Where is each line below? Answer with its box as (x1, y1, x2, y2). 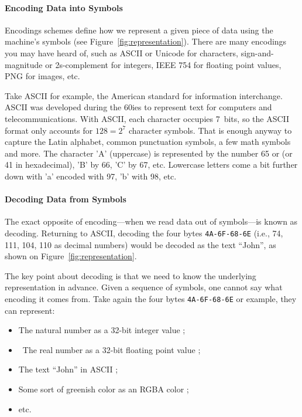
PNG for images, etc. (5, 70, 80, 82)
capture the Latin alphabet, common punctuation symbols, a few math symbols (5, 135, 291, 148)
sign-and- (241, 46, 274, 59)
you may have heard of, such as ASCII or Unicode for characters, (5, 46, 239, 59)
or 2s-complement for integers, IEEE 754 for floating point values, (45, 58, 282, 70)
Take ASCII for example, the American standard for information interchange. (5, 89, 283, 101)
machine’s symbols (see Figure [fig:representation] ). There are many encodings (5, 35, 287, 48)
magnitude (5, 58, 43, 70)
